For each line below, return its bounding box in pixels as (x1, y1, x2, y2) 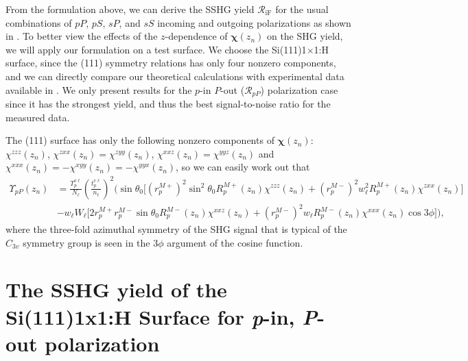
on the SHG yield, (266, 29, 343, 43)
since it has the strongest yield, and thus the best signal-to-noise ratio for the (5, 97, 331, 111)
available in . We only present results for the (5, 82, 192, 97)
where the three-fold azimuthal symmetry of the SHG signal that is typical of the (5, 222, 347, 236)
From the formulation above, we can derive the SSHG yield (5, 2, 255, 16)
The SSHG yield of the (5, 275, 227, 303)
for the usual (275, 2, 329, 16)
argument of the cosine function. (167, 235, 303, 249)
